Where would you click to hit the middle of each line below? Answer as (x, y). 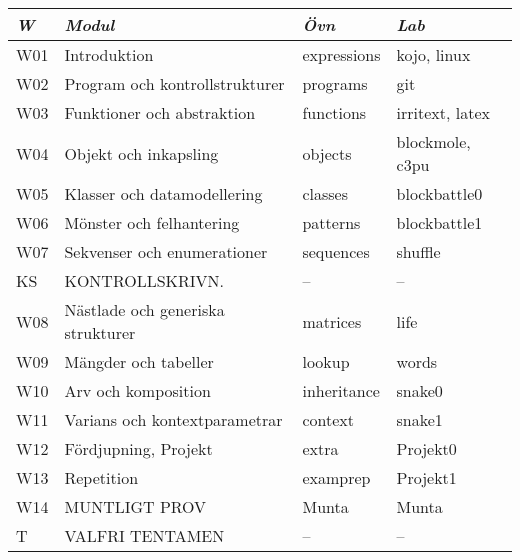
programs (335, 83)
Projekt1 (426, 477)
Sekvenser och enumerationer (166, 251)
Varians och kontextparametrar (173, 419)
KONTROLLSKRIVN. (144, 280)
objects (327, 153)
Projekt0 (426, 448)
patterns (331, 222)
